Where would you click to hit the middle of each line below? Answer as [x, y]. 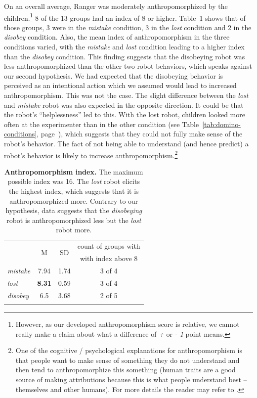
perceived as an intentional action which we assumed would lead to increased [120, 85]
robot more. [74, 230]
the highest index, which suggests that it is [74, 191]
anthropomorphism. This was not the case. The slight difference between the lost [126, 95]
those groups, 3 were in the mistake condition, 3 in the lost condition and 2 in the [128, 27]
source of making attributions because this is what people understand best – [131, 379]
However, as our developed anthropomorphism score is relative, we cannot [128, 324]
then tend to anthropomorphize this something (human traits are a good [126, 370]
